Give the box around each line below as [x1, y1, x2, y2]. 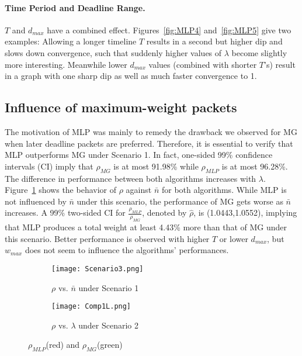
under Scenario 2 [78, 319, 138, 331]
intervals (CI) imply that [5, 160, 93, 172]
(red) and [46, 338, 80, 351]
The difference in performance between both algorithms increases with [5, 172, 256, 184]
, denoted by [142, 206, 187, 219]
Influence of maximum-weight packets [5, 98, 237, 116]
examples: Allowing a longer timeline [5, 35, 137, 47]
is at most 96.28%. [221, 160, 288, 172]
